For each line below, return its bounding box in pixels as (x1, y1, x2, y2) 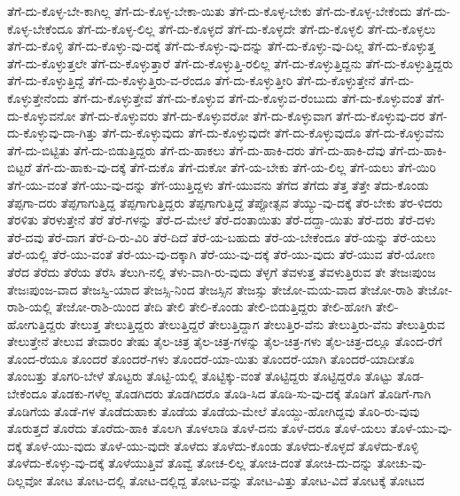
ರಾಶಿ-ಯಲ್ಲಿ (7, 297, 52, 316)
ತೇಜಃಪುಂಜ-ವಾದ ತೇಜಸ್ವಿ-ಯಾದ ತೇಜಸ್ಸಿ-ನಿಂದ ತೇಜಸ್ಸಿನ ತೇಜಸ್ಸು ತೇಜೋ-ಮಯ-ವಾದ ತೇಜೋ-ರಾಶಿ (7, 279, 414, 298)
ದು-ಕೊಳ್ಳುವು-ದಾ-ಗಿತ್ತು (7, 123, 98, 142)
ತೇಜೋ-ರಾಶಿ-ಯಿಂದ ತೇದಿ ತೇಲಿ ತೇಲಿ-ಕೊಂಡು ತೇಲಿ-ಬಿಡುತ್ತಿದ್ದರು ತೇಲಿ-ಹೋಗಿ (55, 297, 372, 316)
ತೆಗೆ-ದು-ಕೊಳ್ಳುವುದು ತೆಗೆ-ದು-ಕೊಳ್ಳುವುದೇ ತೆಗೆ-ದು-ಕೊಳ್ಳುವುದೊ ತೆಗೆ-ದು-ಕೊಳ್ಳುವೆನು (101, 123, 445, 142)
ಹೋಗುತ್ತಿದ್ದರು (7, 314, 66, 333)
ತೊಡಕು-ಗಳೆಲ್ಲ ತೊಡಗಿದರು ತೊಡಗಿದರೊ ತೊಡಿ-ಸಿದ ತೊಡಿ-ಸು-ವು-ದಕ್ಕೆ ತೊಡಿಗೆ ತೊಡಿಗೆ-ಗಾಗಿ (51, 384, 432, 403)
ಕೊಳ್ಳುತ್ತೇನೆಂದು (7, 88, 69, 106)
